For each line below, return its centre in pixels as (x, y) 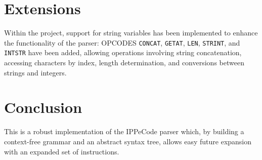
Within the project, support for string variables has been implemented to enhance (131, 33)
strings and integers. (35, 72)
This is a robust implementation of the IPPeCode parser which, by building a (124, 131)
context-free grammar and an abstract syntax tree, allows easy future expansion (128, 141)
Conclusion (43, 107)
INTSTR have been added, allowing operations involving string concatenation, (123, 52)
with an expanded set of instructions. (62, 151)
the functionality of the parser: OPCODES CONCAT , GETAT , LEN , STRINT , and (122, 42)
